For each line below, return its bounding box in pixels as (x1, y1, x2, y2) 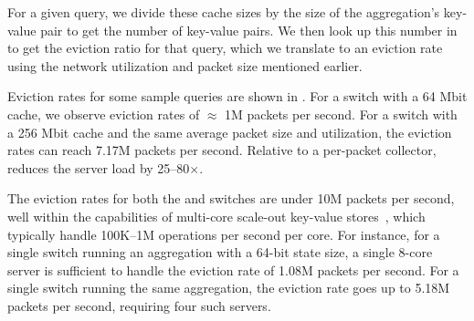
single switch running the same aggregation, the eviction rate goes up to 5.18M (7, 278, 450, 297)
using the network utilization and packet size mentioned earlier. (7, 56, 363, 75)
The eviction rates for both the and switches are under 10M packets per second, (7, 189, 455, 208)
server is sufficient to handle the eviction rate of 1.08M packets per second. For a (7, 260, 459, 279)
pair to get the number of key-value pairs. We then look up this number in (40, 20, 458, 39)
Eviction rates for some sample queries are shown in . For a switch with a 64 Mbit (7, 87, 468, 106)
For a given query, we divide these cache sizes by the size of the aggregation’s (7, 3, 440, 21)
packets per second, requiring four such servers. (7, 295, 271, 315)
